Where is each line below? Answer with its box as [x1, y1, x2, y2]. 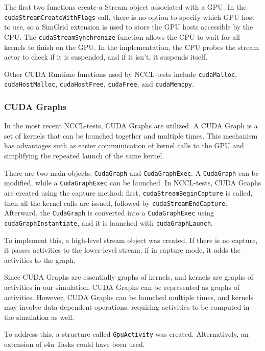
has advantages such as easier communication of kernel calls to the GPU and [4, 140, 244, 151]
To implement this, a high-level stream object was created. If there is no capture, [4, 234, 258, 245]
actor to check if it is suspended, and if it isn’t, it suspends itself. [4, 51, 208, 62]
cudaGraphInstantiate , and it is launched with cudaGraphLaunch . [4, 217, 213, 228]
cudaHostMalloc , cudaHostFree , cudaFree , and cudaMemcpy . [4, 78, 194, 89]
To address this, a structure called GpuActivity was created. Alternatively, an [4, 329, 249, 339]
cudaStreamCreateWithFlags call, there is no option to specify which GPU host [4, 11, 255, 22]
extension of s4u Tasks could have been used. [4, 338, 145, 349]
